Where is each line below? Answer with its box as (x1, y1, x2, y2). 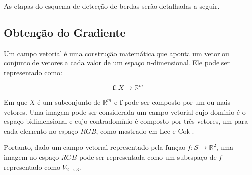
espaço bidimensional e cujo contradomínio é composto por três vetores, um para (4, 116, 248, 126)
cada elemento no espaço (4, 125, 78, 136)
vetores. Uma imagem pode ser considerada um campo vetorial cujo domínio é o (4, 106, 246, 117)
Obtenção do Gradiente (4, 25, 126, 40)
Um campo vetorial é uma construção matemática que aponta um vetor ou (4, 48, 229, 58)
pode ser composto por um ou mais (124, 97, 231, 107)
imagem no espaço (4, 152, 59, 162)
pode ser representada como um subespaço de (79, 152, 217, 162)
